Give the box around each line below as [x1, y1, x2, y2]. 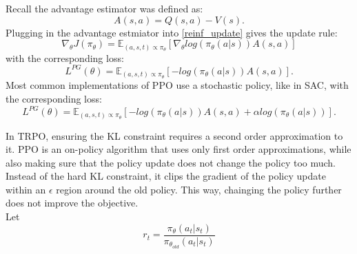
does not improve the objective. [6, 195, 139, 210]
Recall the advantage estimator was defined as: [6, 1, 203, 15]
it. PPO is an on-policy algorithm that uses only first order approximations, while [6, 142, 351, 156]
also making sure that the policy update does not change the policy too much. [6, 155, 336, 169]
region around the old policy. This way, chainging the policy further [56, 182, 342, 196]
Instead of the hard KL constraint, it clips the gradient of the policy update [6, 169, 326, 183]
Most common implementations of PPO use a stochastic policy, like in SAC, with [6, 78, 349, 92]
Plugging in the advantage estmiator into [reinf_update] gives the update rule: [6, 25, 338, 39]
